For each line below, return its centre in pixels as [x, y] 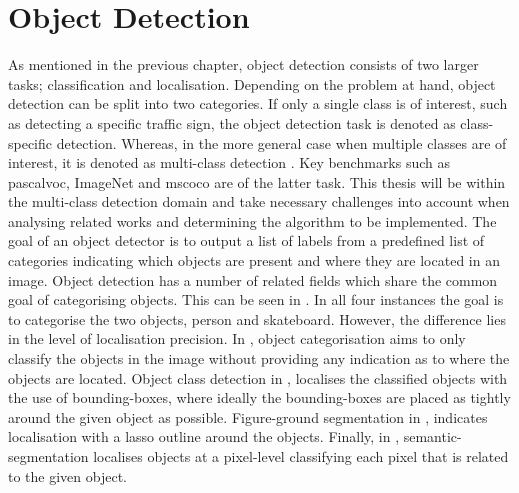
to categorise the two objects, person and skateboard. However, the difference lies [257, 318]
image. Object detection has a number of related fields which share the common [253, 279]
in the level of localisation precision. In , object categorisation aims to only [237, 338]
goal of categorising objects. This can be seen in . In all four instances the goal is [256, 299]
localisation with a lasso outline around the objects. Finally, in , [204, 436]
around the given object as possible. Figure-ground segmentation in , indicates [248, 416]
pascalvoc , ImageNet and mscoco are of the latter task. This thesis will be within [257, 181]
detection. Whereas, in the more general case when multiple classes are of [281, 142]
